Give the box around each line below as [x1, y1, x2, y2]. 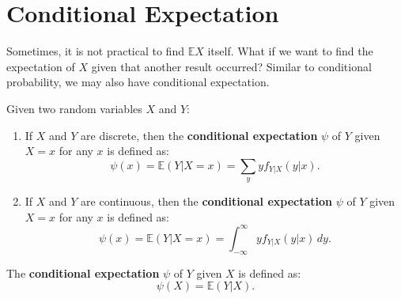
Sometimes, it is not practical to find [6, 43, 184, 59]
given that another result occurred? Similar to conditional [91, 58, 372, 74]
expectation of [6, 58, 75, 74]
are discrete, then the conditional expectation [81, 127, 318, 143]
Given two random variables [6, 100, 142, 116]
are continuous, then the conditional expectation [81, 193, 332, 210]
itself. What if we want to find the [207, 43, 373, 59]
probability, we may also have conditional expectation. [6, 74, 270, 90]
